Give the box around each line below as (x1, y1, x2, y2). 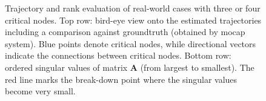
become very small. (5, 85, 76, 97)
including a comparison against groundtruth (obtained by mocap (5, 25, 245, 38)
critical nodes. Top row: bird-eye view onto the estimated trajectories (5, 13, 262, 26)
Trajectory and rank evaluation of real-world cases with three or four (5, 2, 261, 14)
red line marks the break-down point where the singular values (5, 73, 238, 85)
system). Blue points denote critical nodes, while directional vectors (5, 37, 256, 50)
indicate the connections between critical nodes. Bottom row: (5, 49, 231, 62)
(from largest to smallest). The (140, 60, 254, 73)
